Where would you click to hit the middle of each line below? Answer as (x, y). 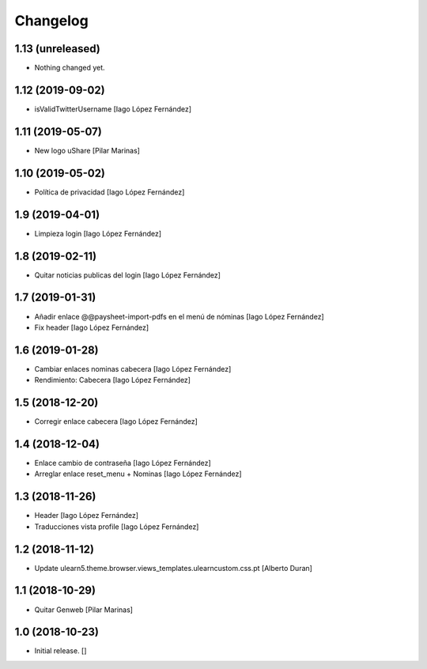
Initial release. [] (60, 651)
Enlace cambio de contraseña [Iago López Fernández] (123, 463)
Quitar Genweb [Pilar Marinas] (84, 610)
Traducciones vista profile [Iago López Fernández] (117, 527)
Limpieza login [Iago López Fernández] (98, 233)
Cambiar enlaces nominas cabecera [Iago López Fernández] (133, 369)
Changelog (51, 21)
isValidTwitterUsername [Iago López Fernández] (113, 109)
